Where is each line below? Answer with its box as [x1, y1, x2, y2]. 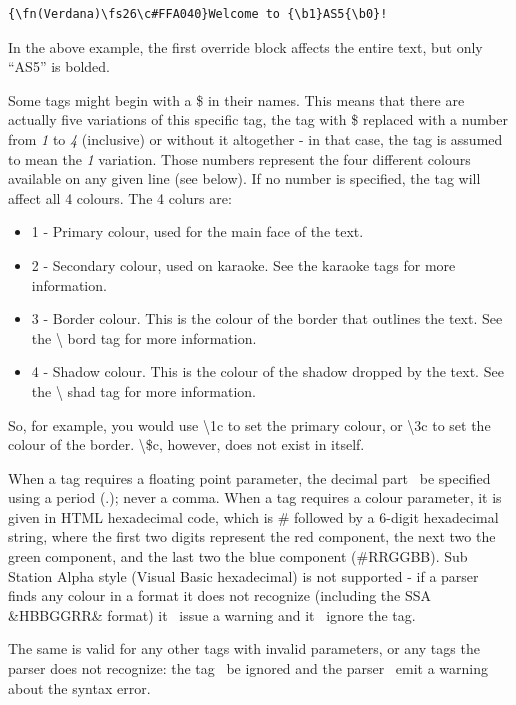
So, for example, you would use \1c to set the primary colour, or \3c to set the [8, 414, 491, 435]
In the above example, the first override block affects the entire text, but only [8, 36, 483, 57]
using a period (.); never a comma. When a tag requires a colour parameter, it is [8, 487, 502, 508]
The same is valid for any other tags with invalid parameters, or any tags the [8, 638, 480, 659]
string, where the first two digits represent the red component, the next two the [8, 526, 496, 547]
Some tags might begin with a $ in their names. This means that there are [8, 89, 465, 110]
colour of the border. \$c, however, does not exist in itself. [8, 434, 365, 455]
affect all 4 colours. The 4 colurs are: [8, 187, 232, 208]
